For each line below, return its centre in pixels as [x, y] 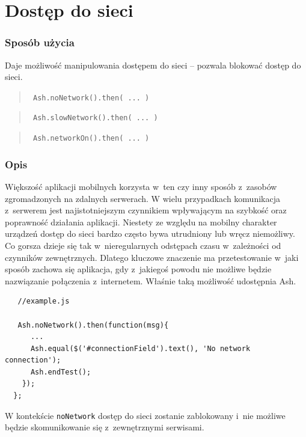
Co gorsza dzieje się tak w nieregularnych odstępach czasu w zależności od [143, 245]
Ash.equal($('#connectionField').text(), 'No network [140, 348]
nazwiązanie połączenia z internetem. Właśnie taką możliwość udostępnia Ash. [151, 280]
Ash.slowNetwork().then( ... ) [95, 118]
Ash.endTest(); [61, 372]
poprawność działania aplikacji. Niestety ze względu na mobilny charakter [141, 222]
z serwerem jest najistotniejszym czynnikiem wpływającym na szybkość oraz [146, 210]
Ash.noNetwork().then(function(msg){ [93, 325]
